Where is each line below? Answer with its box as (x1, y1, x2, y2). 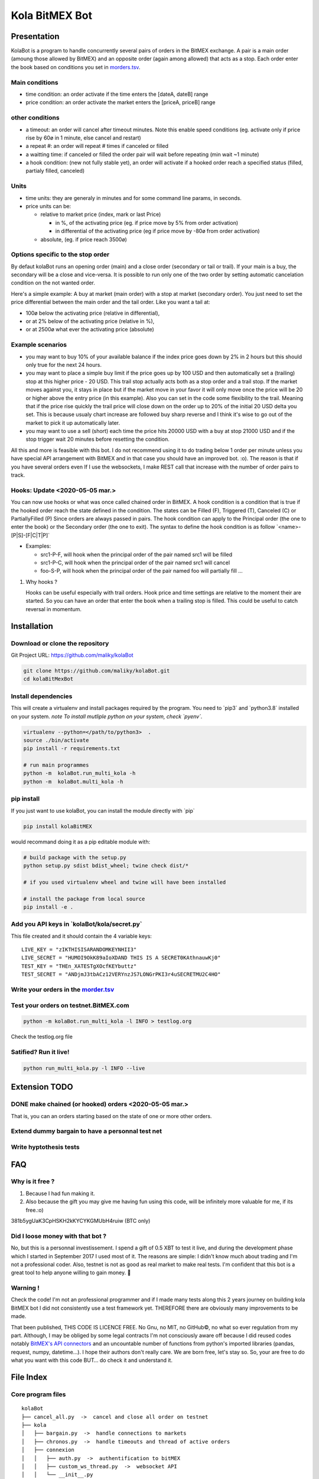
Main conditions (11, 78, 58, 86)
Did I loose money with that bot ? (11, 1232, 106, 1240)
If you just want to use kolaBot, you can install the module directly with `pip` (11, 807, 195, 814)
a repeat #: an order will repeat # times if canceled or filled (25, 143, 168, 150)
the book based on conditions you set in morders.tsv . (11, 63, 141, 70)
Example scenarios (11, 341, 67, 349)
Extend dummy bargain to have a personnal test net (11, 1127, 162, 1135)
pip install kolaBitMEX (23, 823, 93, 829)
